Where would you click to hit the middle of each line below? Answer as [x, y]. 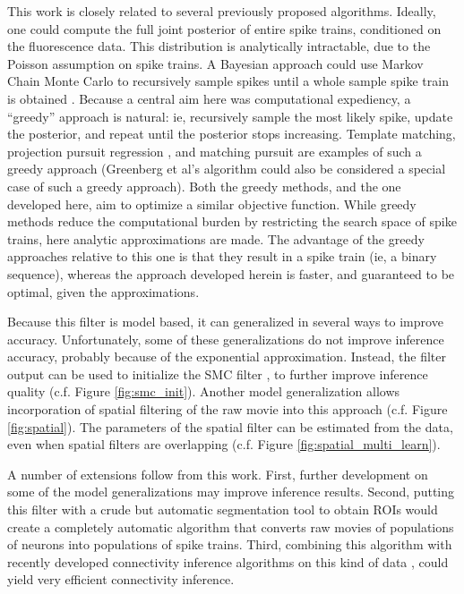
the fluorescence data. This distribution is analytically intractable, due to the [219, 46]
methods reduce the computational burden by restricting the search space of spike [232, 221]
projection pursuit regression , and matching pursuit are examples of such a [215, 151]
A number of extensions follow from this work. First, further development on [218, 474]
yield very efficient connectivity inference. [121, 579]
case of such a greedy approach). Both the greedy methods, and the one [204, 186]
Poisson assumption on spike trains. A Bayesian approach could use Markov [215, 63]
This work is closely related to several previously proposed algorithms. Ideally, [222, 11]
